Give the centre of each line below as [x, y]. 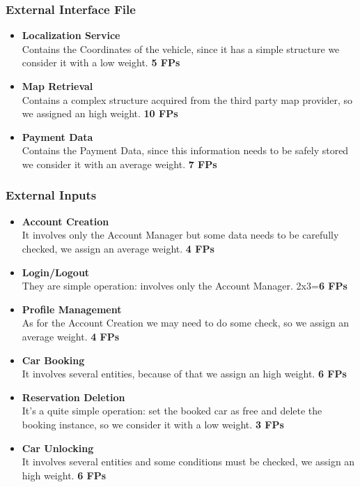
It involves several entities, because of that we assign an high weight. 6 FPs [184, 374]
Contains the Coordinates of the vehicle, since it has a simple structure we [181, 48]
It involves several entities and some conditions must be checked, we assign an [188, 462]
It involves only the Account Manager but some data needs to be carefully [180, 235]
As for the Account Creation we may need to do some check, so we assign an [186, 323]
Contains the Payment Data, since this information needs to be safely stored [185, 150]
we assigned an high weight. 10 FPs [100, 113]
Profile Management [72, 309]
